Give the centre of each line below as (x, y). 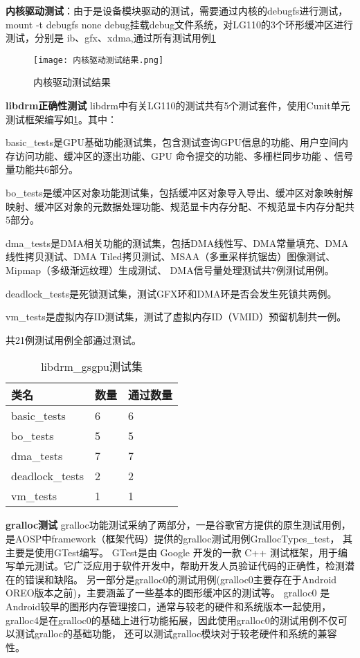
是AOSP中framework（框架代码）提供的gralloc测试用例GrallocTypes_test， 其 (179, 538)
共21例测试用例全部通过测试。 (73, 339)
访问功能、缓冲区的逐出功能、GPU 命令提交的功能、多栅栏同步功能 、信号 (184, 155)
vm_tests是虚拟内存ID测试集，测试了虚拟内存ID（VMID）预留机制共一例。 (176, 317)
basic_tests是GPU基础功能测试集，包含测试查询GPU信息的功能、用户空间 (172, 142)
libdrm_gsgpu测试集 (92, 367)
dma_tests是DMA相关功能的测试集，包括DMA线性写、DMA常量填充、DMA (177, 243)
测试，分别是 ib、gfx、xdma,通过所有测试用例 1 (111, 38)
